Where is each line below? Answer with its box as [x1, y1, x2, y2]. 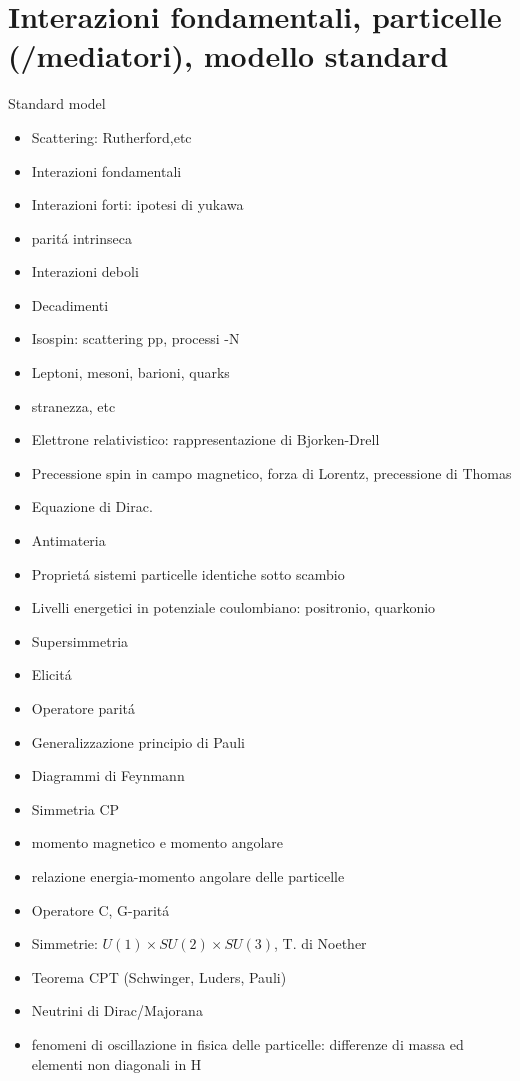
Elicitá [31, 664, 72, 685]
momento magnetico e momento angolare [31, 832, 284, 853]
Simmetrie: [31, 933, 98, 954]
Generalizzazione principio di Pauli [31, 731, 245, 752]
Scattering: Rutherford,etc [31, 126, 192, 147]
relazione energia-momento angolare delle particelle [31, 865, 345, 886]
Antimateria [31, 530, 106, 551]
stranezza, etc [31, 395, 116, 416]
